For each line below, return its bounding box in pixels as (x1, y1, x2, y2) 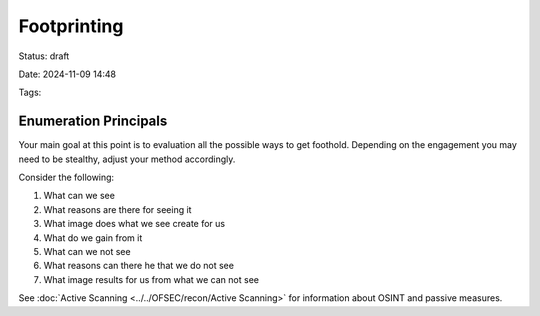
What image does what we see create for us (43, 218, 225, 230)
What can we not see (43, 245, 131, 257)
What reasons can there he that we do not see (43, 260, 235, 272)
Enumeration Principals (18, 113, 168, 130)
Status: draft (18, 50, 70, 62)
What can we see (43, 190, 115, 202)
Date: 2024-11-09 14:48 (18, 68, 117, 80)
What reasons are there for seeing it (43, 203, 192, 215)
